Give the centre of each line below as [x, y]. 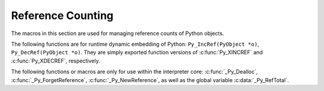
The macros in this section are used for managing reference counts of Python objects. [118, 33]
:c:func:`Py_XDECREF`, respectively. [55, 61]
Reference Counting [62, 15]
